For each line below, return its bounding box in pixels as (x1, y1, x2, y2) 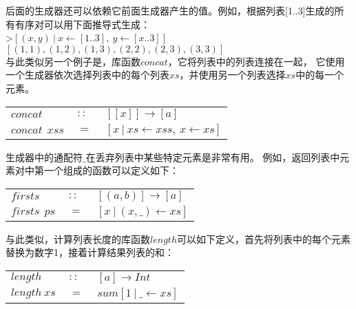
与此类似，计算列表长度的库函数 (6, 231, 150, 246)
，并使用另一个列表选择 (179, 67, 286, 82)
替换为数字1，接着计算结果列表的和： (6, 245, 174, 259)
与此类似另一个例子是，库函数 (6, 54, 140, 68)
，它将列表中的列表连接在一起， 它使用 (167, 54, 345, 68)
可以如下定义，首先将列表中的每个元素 (176, 231, 350, 246)
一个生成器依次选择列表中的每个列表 (6, 67, 169, 82)
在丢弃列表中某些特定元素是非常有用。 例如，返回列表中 (85, 149, 340, 164)
